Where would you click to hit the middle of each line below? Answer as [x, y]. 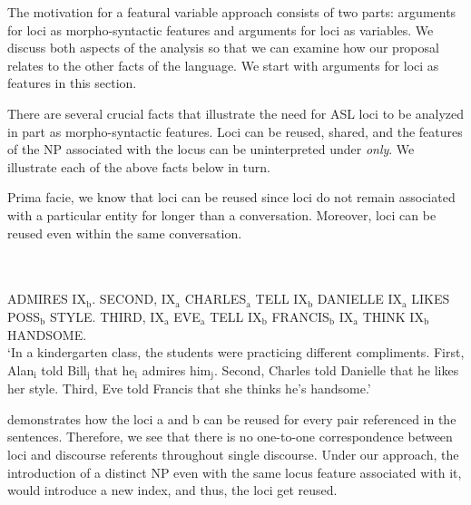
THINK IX [393, 316]
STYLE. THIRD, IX [107, 316]
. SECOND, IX [134, 299]
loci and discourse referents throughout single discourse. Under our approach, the [233, 454]
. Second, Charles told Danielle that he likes [337, 369]
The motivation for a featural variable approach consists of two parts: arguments [232, 12]
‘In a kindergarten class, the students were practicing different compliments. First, [236, 352]
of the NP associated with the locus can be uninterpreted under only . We [211, 149]
